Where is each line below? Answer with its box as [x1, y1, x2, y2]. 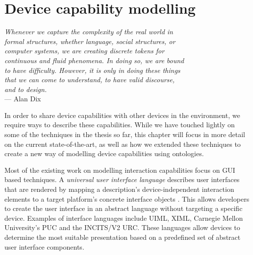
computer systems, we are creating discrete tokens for [4, 46, 165, 56]
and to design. [4, 84, 47, 94]
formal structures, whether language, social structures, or [4, 36, 176, 46]
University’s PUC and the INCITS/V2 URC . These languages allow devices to [4, 222, 240, 232]
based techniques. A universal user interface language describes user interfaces [4, 174, 240, 185]
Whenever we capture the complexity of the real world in [4, 26, 173, 37]
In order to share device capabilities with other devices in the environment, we [4, 110, 240, 120]
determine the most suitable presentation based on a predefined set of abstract [4, 232, 241, 242]
